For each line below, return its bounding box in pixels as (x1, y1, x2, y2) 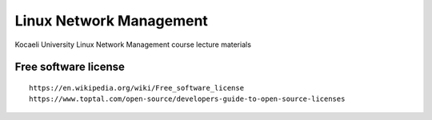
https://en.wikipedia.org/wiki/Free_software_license (29, 83, 244, 92)
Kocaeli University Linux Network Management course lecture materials (14, 40, 252, 49)
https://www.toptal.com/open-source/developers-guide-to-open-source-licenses (29, 95, 346, 103)
